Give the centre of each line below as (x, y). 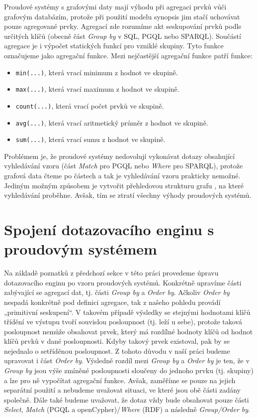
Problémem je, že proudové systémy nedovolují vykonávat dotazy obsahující (120, 156)
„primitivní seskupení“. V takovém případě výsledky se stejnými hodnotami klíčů (127, 312)
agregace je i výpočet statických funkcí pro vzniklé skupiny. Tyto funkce (114, 46)
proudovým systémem (81, 249)
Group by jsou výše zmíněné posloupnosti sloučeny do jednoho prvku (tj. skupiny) (129, 370)
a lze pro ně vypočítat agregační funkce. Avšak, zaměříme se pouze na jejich (120, 380)
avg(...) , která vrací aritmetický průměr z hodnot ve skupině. (112, 122)
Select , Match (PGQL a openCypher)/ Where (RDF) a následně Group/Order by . (127, 409)
